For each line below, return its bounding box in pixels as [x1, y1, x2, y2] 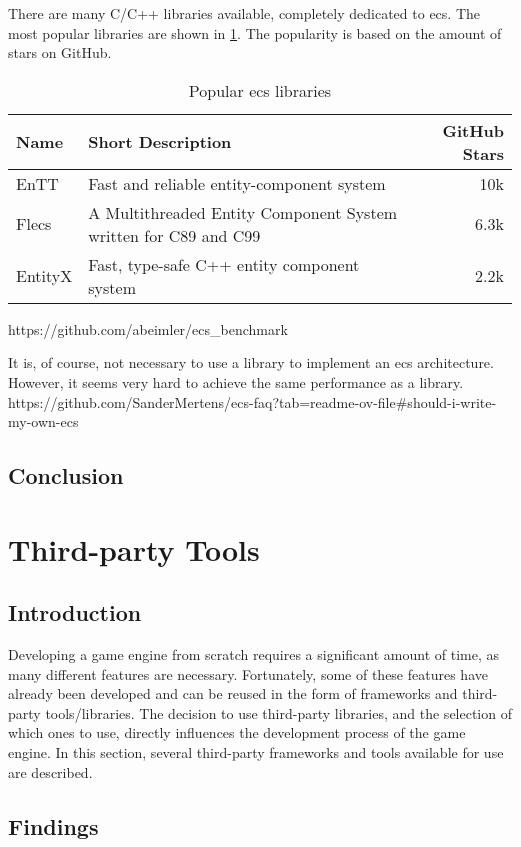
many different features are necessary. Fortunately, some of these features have [8, 663, 488, 684]
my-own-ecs [8, 411, 79, 432]
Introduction [8, 597, 142, 628]
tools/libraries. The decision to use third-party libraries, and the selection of [45, 702, 512, 723]
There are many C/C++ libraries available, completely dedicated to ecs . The [8, 3, 480, 23]
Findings [8, 810, 99, 841]
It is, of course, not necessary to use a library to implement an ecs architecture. [8, 352, 494, 373]
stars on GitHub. [8, 42, 112, 63]
